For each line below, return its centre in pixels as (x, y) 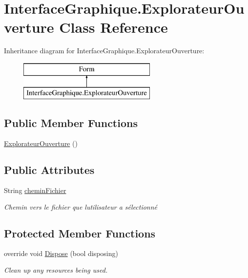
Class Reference (114, 27)
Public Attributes (49, 170)
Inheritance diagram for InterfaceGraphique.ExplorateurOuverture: (104, 51)
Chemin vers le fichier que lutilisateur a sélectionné (81, 206)
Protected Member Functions (80, 233)
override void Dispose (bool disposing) (61, 253)
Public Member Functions (71, 123)
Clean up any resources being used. (56, 270)
